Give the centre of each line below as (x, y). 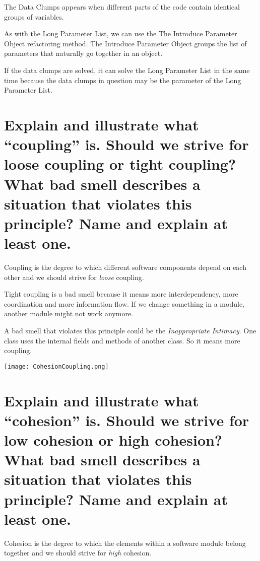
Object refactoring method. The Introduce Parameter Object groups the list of (125, 43)
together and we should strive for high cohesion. (78, 553)
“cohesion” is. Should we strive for (127, 420)
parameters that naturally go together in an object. (83, 53)
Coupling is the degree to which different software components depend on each (125, 267)
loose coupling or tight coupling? (120, 164)
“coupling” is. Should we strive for (126, 144)
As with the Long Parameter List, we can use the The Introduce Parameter (121, 33)
